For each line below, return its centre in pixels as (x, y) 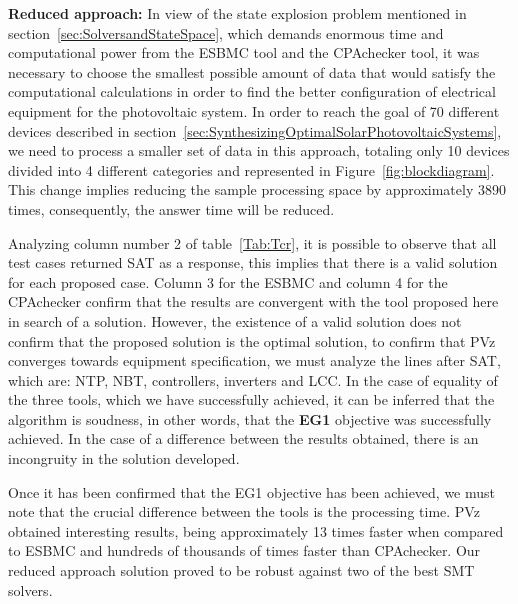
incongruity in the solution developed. (124, 458)
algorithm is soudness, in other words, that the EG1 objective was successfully (250, 418)
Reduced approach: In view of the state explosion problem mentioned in (237, 13)
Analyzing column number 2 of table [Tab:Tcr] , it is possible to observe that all (252, 242)
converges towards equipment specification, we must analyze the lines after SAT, (254, 360)
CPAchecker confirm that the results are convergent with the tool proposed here (253, 301)
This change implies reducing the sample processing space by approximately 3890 (257, 189)
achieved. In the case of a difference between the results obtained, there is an (243, 438)
